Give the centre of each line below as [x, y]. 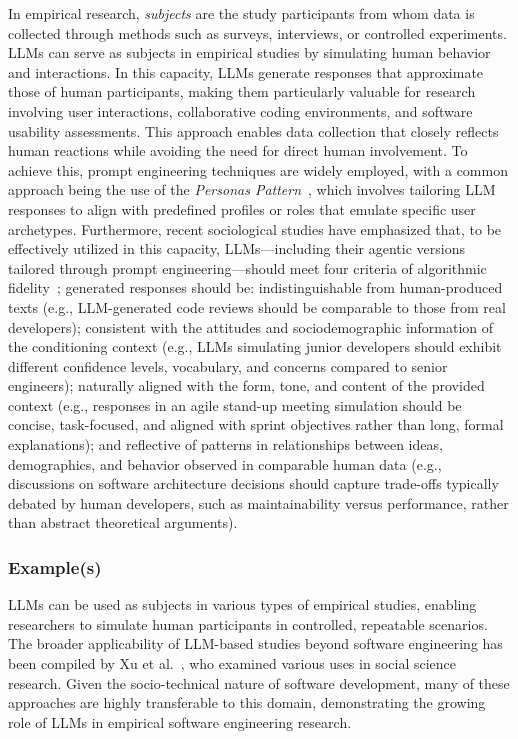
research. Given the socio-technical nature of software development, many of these [259, 682]
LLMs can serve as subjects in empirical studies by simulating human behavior [249, 52]
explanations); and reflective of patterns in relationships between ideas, [225, 444]
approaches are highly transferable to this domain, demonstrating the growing [247, 702]
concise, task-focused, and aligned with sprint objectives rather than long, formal [256, 424]
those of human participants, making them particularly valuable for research [242, 91]
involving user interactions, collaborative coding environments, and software [240, 110]
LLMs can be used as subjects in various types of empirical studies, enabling [242, 604]
